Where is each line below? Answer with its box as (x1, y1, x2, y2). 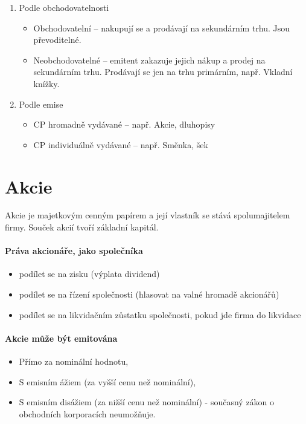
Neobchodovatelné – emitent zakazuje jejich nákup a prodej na (33, 53, 266, 66)
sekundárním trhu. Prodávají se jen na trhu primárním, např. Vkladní (33, 65, 293, 78)
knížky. (33, 77, 60, 90)
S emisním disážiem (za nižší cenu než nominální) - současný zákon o (19, 396, 275, 408)
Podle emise (19, 97, 63, 110)
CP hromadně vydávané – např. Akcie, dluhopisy (33, 118, 215, 131)
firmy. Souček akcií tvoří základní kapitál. (5, 221, 159, 233)
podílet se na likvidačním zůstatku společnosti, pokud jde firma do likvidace (19, 308, 301, 321)
